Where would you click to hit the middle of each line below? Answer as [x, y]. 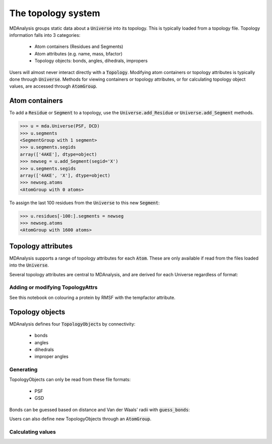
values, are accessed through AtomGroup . [53, 86]
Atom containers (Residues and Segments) [79, 47]
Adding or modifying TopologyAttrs [53, 287]
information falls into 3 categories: [45, 35]
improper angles [52, 357]
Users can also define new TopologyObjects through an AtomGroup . [80, 419]
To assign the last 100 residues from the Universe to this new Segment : [84, 203]
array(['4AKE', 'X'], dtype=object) [65, 175]
